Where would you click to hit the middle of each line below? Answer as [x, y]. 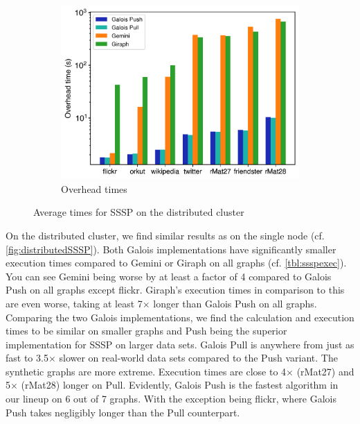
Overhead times [94, 188]
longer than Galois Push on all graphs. [235, 303]
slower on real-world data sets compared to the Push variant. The [198, 358]
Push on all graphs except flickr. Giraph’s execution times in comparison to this [175, 290]
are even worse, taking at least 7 [74, 303]
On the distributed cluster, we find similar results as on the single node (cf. [165, 235]
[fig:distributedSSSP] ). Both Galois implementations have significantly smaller [171, 249]
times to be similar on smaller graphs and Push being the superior [146, 331]
